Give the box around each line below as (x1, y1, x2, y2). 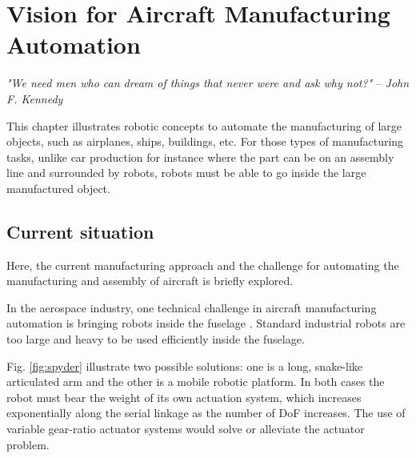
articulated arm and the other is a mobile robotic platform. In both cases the (6, 373, 385, 390)
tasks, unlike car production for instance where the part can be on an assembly (6, 148, 394, 165)
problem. (6, 436, 50, 452)
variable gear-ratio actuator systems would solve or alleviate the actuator (6, 420, 365, 437)
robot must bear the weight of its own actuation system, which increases (6, 388, 362, 405)
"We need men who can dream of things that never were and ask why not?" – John (6, 74, 410, 91)
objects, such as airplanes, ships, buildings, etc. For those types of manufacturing (6, 133, 404, 150)
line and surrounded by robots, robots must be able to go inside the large (6, 164, 366, 181)
